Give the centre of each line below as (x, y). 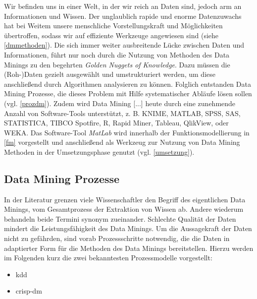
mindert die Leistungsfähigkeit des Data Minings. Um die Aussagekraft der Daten (128, 228)
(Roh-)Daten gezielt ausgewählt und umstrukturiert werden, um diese (110, 74)
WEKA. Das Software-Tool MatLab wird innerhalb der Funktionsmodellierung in (127, 132)
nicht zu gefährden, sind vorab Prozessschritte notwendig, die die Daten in (117, 238)
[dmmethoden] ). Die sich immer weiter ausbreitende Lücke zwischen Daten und (124, 45)
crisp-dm (29, 291)
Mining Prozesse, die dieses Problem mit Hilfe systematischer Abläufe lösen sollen (128, 93)
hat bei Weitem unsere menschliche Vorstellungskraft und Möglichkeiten (113, 26)
